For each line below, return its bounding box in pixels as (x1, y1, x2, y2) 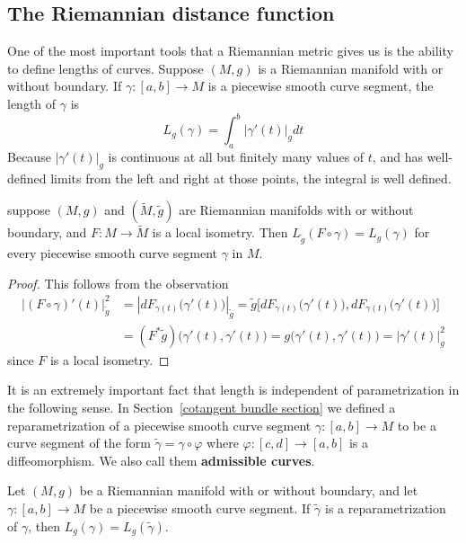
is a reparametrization (325, 498, 446, 517)
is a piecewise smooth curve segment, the (207, 76, 434, 95)
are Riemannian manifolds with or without (179, 200, 414, 219)
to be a (397, 415, 436, 434)
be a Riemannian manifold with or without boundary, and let (79, 481, 418, 500)
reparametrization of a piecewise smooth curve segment (7, 415, 312, 434)
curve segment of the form (7, 433, 151, 452)
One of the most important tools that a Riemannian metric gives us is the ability (7, 41, 453, 60)
